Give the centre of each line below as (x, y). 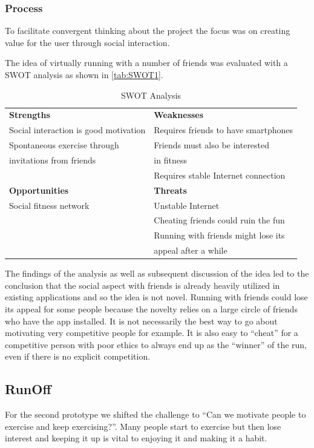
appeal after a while (191, 250)
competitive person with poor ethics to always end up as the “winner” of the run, (156, 344)
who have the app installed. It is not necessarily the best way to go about (141, 321)
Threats (170, 190)
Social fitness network (49, 205)
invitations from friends (53, 160)
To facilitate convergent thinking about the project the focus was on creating (148, 31)
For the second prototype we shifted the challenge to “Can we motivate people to (155, 414)
